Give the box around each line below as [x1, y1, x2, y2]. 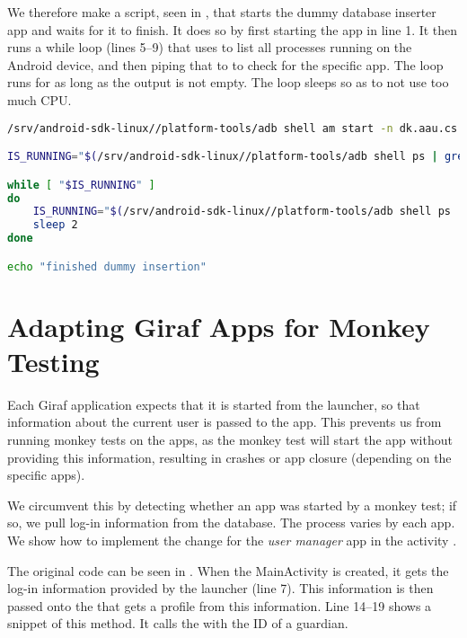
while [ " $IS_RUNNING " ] [7, 178, 155, 191]
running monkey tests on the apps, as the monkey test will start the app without [7, 430, 453, 449]
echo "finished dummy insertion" [7, 260, 207, 273]
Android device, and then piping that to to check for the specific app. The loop [7, 55, 444, 74]
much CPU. [7, 90, 72, 109]
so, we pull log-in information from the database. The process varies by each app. [7, 513, 455, 532]
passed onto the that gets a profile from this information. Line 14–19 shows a [7, 596, 432, 615]
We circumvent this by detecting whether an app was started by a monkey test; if [7, 495, 457, 514]
